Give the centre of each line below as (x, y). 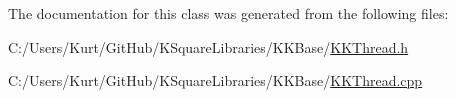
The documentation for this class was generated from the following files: (228, 13)
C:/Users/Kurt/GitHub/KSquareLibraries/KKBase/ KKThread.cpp (215, 80)
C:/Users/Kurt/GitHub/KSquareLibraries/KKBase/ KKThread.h (208, 46)
